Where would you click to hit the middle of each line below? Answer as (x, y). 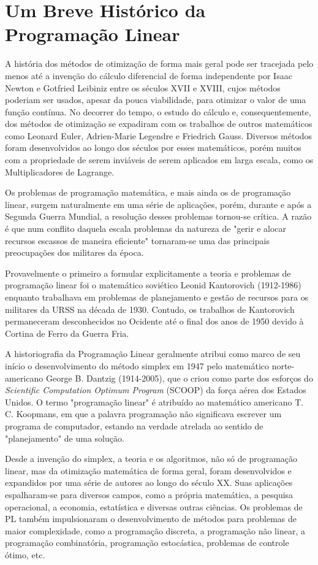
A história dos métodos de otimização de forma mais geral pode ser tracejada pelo (159, 63)
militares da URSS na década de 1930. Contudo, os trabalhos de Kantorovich (150, 309)
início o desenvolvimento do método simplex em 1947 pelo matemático (137, 365)
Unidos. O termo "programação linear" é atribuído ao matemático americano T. (154, 402)
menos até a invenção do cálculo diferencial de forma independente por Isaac (149, 75)
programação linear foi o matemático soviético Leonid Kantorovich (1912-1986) (153, 285)
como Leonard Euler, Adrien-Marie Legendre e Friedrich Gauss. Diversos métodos (159, 135)
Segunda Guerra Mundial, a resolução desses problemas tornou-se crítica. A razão (158, 216)
